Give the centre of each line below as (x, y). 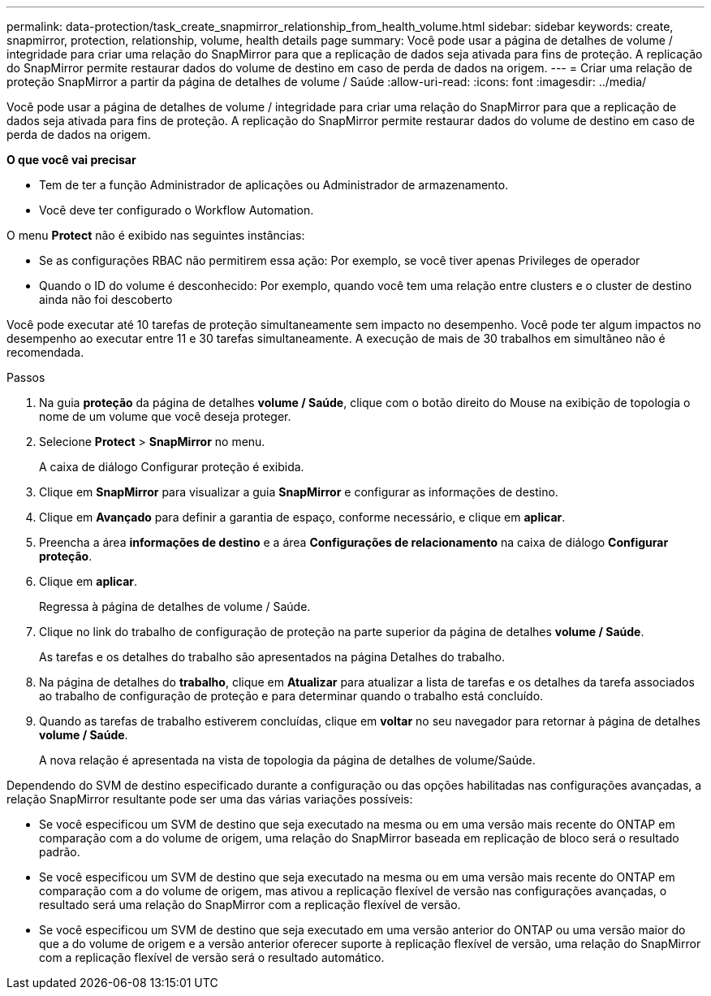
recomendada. (45, 352)
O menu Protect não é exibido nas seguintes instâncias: (156, 235)
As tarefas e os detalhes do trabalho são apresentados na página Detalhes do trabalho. (272, 657)
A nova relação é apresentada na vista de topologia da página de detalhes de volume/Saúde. (287, 760)
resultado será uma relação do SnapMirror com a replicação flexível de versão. (250, 905)
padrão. (60, 852)
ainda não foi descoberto (106, 299)
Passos (26, 377)
